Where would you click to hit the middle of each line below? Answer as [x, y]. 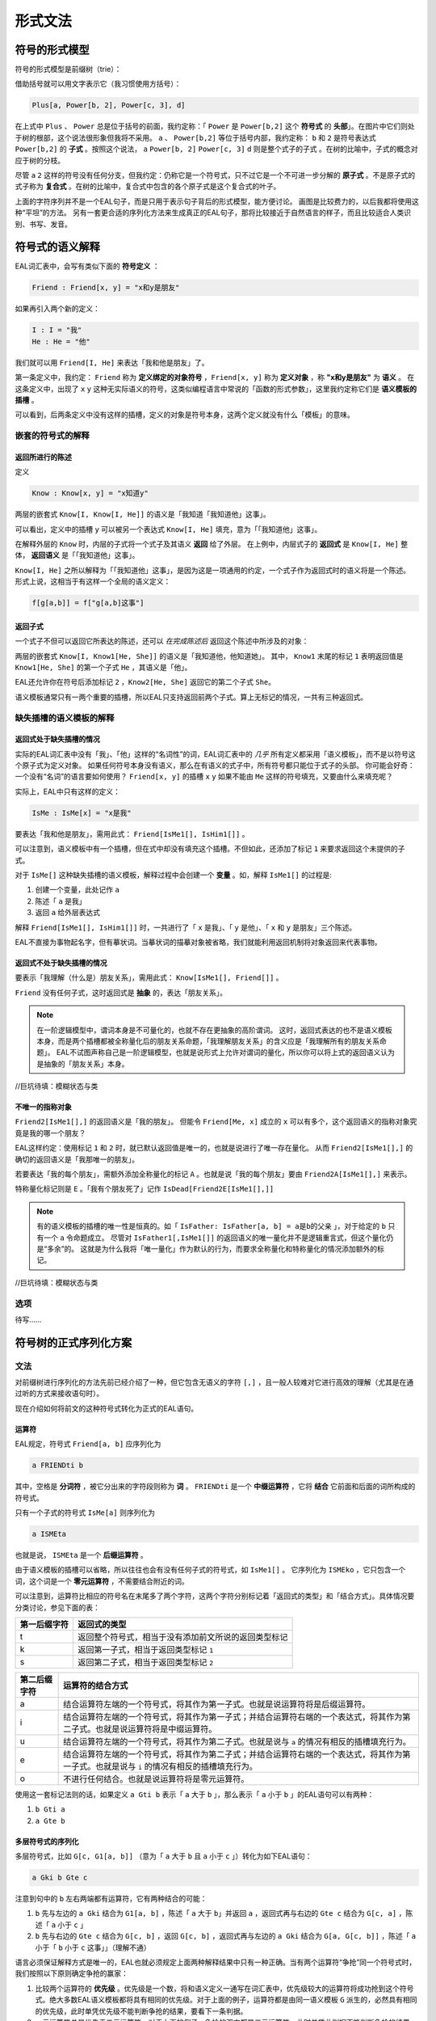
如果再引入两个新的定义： [57, 309]
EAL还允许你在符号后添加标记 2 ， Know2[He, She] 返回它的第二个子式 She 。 [145, 682]
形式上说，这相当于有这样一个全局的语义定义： [93, 581]
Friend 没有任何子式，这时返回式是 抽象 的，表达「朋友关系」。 [121, 992]
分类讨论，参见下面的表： [57, 1607]
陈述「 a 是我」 [61, 901]
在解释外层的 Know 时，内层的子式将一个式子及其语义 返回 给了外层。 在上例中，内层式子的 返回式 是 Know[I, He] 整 [211, 544]
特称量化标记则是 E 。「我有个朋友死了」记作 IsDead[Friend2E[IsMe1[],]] [145, 1189]
